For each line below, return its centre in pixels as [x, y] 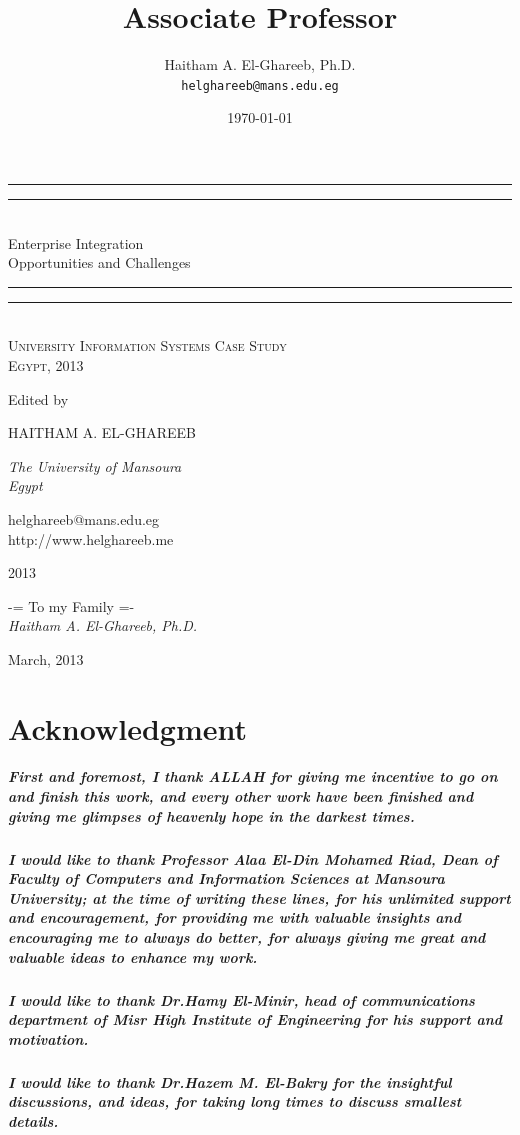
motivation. [48, 1038]
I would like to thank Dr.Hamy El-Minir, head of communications [241, 999]
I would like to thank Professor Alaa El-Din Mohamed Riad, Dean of [253, 858]
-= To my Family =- [71, 605]
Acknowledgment [127, 727]
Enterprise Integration [76, 242]
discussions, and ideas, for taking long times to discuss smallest [235, 1101]
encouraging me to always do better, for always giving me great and [247, 936]
